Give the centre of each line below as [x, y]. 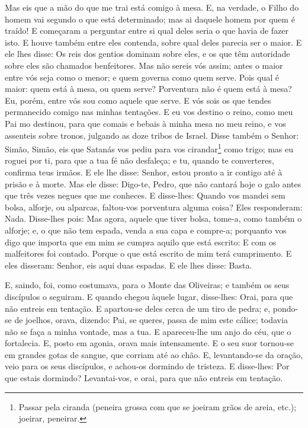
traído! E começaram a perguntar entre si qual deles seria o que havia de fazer [147, 31]
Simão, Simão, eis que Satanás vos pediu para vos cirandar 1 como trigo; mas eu [149, 148]
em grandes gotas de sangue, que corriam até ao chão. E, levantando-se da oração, [154, 354]
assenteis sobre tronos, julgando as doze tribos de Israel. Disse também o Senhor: [152, 135]
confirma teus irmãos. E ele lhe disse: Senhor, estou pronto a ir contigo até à [144, 172]
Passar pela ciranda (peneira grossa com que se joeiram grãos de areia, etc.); [158, 406]
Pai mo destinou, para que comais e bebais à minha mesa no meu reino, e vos [145, 123]
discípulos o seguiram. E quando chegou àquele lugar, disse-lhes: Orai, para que [149, 296]
